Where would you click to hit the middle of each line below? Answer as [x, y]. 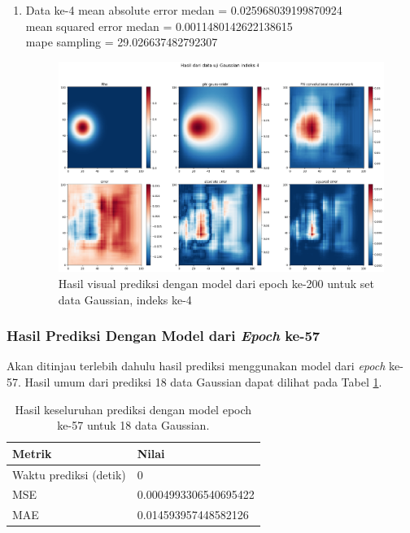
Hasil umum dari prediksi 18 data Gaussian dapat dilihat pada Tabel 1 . [203, 381]
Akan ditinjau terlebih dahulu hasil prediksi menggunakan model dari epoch [196, 366]
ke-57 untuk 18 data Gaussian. [133, 425]
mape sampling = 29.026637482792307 [122, 42]
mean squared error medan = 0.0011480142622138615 [159, 26]
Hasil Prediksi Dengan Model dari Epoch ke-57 [164, 336]
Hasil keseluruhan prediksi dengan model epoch [133, 409]
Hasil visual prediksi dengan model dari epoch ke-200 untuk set [216, 283]
